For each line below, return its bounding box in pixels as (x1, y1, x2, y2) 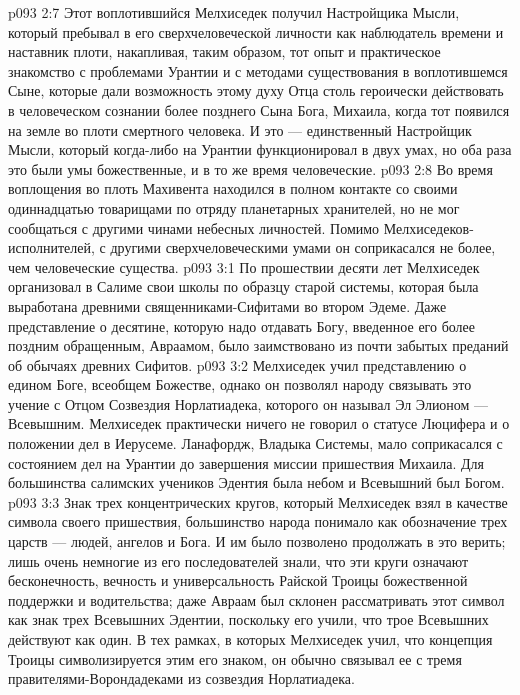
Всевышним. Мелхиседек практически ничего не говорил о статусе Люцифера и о (8, 413, 510, 434)
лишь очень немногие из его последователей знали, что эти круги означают (8, 550, 469, 571)
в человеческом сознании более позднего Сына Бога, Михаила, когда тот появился (8, 99, 510, 120)
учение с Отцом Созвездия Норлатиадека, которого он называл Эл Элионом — (8, 393, 489, 414)
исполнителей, (8, 237, 95, 258)
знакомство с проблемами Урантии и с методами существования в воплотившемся (8, 60, 508, 81)
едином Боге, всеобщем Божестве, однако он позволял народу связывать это (8, 374, 472, 395)
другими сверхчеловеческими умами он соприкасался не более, (110, 237, 496, 258)
